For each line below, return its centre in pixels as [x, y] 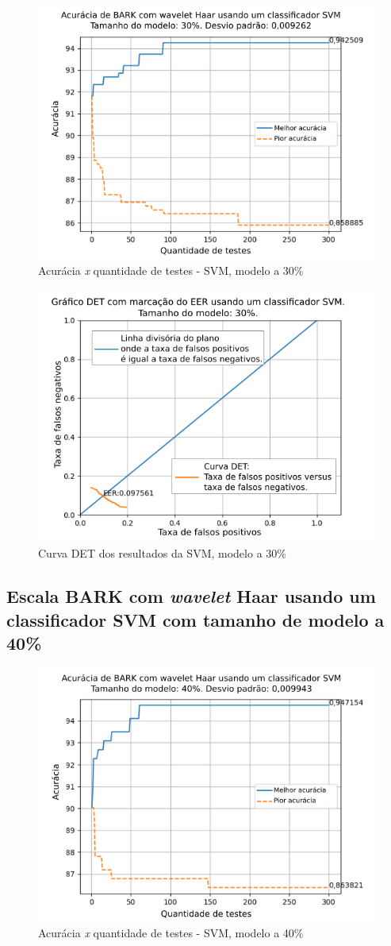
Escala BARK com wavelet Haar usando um [191, 596]
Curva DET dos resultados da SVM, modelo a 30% [162, 553]
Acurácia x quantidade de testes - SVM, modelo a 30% [171, 270]
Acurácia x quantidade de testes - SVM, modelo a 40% [171, 932]
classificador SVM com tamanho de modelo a [195, 619]
